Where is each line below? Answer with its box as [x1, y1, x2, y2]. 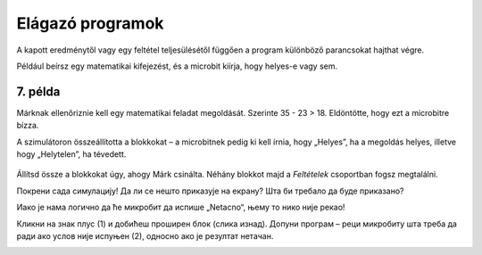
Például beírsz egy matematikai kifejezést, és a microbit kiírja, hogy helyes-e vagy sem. [16, 61, 338, 71]
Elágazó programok [16, 13, 164, 33]
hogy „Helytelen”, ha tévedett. [16, 149, 127, 160]
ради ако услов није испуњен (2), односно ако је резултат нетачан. [16, 230, 274, 241]
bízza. [16, 120, 39, 131]
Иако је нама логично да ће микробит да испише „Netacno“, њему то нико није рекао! [16, 202, 345, 213]
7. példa [16, 84, 61, 99]
